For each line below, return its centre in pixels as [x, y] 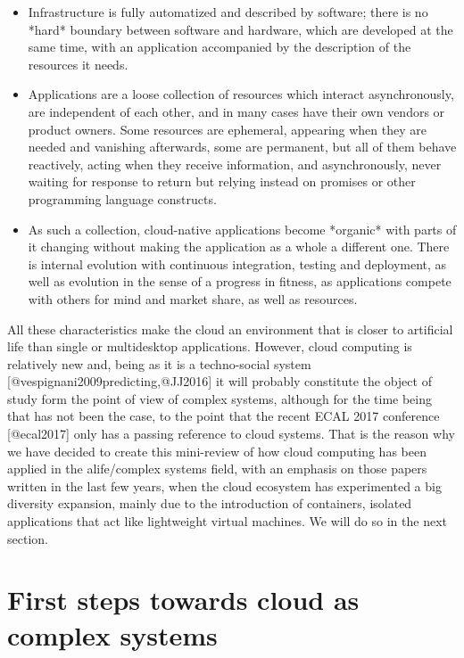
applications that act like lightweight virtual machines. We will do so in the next [227, 521]
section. [28, 538]
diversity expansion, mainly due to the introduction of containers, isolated [210, 503]
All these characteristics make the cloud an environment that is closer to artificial [230, 329]
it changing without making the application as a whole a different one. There [239, 247]
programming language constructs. [122, 198]
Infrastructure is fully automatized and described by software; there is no [228, 12]
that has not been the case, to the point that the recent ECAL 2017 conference [224, 416]
